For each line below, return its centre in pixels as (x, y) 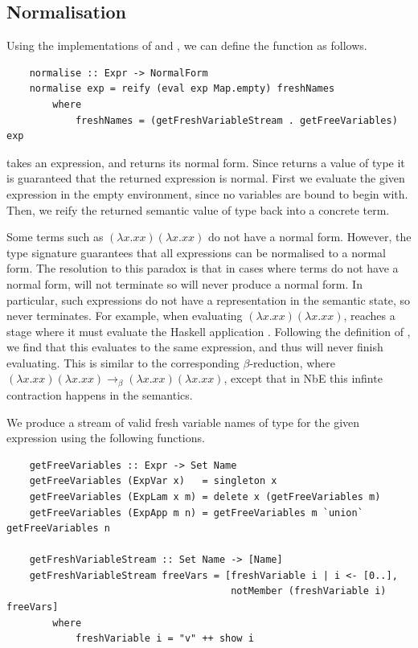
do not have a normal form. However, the (309, 237)
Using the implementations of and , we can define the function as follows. (187, 45)
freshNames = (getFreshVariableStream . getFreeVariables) (236, 120)
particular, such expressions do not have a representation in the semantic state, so (209, 299)
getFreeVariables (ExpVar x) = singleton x (153, 481)
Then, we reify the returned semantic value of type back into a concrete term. (198, 209)
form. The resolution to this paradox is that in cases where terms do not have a (203, 268)
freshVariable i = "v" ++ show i (164, 639)
